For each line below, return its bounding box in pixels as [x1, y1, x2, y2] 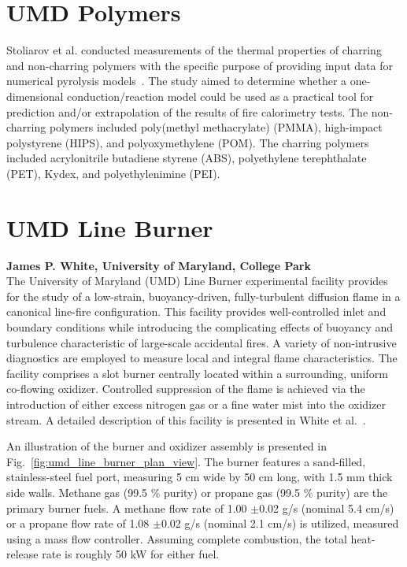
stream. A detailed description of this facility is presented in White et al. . [6, 411, 366, 428]
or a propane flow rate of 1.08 [6, 515, 150, 532]
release [6, 546, 39, 562]
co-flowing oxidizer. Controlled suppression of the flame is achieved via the [6, 380, 365, 397]
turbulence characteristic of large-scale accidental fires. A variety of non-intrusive [6, 334, 397, 350]
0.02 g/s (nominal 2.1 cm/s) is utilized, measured [161, 515, 399, 532]
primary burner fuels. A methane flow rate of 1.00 [6, 499, 247, 516]
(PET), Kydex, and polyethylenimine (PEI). [6, 165, 220, 181]
